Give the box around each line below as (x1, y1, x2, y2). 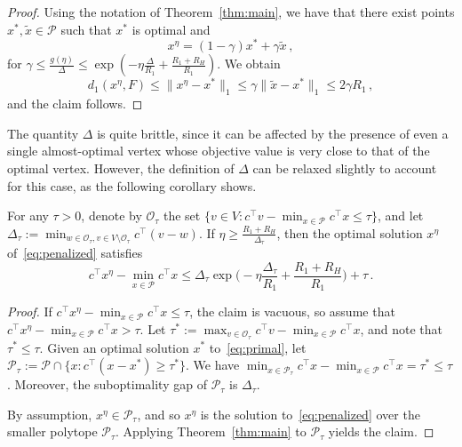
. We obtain (217, 54, 281, 73)
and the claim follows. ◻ (7, 94, 143, 113)
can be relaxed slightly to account (252, 158, 437, 177)
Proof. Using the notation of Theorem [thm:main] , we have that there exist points (7, 3, 455, 20)
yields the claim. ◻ (328, 422, 434, 441)
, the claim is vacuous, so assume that (189, 302, 395, 321)
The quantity (7, 124, 79, 142)
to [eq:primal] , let (209, 338, 307, 356)
